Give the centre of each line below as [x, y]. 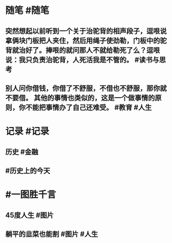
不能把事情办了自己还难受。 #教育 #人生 [89, 107]
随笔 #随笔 [27, 10]
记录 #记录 [27, 131]
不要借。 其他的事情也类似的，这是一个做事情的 [80, 98]
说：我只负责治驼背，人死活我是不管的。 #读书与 [82, 60]
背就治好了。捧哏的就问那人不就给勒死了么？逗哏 [83, 50]
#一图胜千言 [31, 195]
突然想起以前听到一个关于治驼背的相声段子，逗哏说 [86, 31]
